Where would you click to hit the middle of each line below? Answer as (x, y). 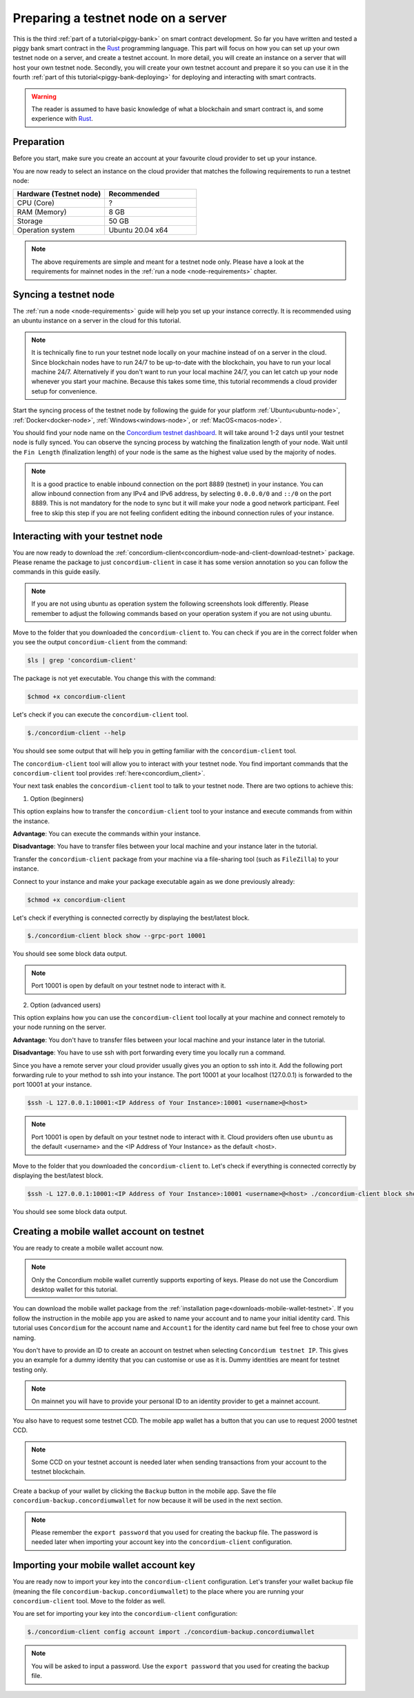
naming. (24, 1338)
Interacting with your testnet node (88, 536)
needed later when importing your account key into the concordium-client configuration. (162, 1542)
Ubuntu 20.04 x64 (138, 230)
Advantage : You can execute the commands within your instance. (107, 833)
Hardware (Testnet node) (59, 194)
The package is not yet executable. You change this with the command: (115, 678)
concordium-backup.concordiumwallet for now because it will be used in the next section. (148, 1501)
